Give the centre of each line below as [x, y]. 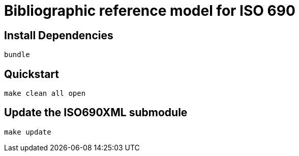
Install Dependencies [59, 35]
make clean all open [45, 94]
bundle [17, 55]
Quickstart [32, 74]
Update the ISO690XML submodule [96, 113]
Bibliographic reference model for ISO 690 [150, 11]
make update [28, 132]
